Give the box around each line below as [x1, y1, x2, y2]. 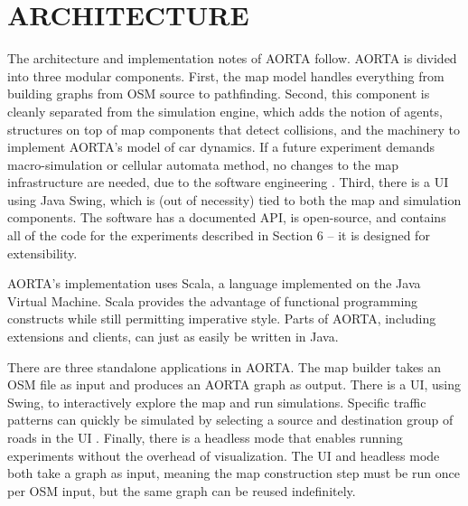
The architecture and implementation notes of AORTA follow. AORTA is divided [7, 49, 457, 68]
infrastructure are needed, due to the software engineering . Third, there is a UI [7, 173, 449, 192]
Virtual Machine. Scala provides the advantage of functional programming [7, 291, 418, 310]
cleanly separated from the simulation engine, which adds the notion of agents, [7, 101, 443, 120]
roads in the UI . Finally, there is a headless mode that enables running [7, 428, 403, 446]
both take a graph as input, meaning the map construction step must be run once [7, 464, 460, 483]
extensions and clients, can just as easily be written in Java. [7, 327, 339, 346]
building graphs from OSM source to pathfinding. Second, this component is [7, 84, 430, 103]
